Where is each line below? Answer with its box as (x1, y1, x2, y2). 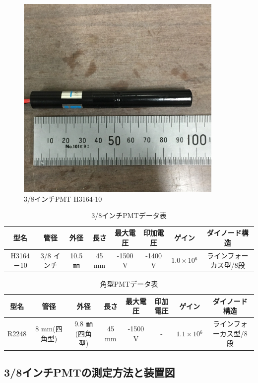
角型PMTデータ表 (100, 279, 158, 289)
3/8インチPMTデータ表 (91, 210, 167, 221)
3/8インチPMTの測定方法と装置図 (4, 364, 175, 380)
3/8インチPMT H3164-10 (24, 193, 102, 204)
